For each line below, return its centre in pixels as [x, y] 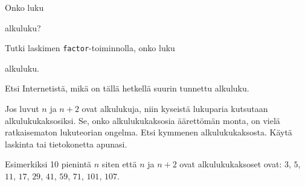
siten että [119, 164]
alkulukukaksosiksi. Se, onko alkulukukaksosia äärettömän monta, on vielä [143, 120]
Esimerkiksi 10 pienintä [48, 164]
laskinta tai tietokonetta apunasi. [66, 144]
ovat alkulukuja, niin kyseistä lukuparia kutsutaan [175, 109]
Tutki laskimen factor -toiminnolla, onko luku [90, 48]
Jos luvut [22, 109]
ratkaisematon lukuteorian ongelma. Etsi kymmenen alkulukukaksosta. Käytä [149, 132]
